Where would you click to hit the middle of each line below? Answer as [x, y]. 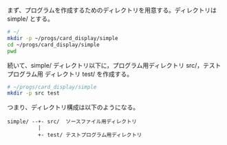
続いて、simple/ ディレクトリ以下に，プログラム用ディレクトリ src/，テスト [114, 65]
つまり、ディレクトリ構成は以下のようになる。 [73, 107]
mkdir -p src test [33, 93]
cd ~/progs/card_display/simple [53, 45]
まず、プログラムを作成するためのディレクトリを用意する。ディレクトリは [112, 10]
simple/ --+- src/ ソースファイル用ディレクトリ [72, 122]
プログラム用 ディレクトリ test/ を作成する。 [70, 74]
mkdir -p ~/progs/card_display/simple [63, 38]
